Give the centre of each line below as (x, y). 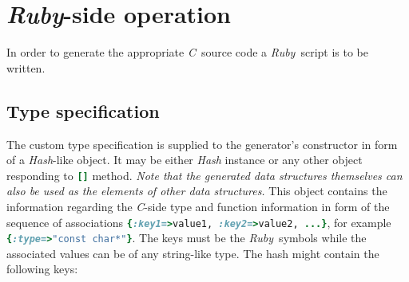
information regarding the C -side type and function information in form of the (198, 206)
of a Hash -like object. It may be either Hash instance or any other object (185, 160)
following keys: (42, 269)
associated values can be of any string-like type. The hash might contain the (193, 253)
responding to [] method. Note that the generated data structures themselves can (204, 175)
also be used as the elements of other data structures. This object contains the (197, 191)
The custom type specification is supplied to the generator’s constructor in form (202, 144)
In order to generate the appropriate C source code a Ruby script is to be (187, 52)
